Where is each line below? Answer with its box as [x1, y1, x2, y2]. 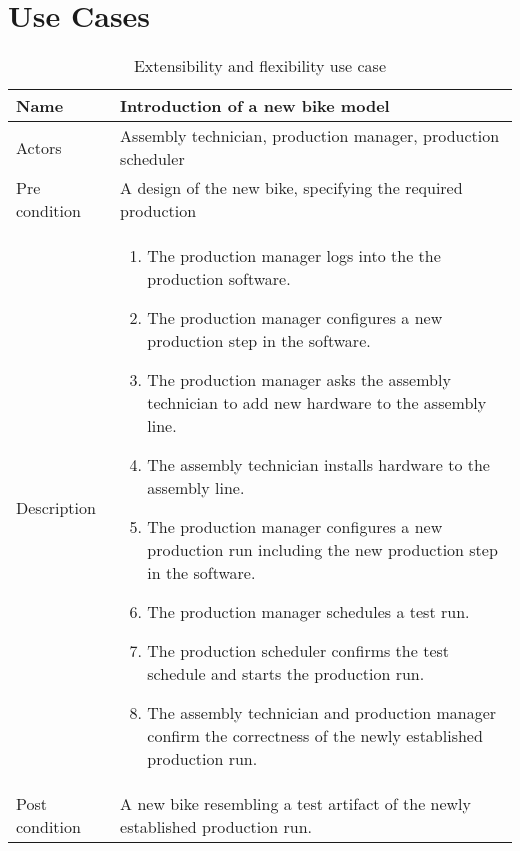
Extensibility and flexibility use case [133, 54, 387, 78]
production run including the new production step [147, 538, 498, 562]
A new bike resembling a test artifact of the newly [120, 792, 472, 816]
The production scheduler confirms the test [147, 639, 450, 663]
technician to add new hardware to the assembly [147, 391, 487, 415]
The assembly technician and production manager [147, 701, 497, 725]
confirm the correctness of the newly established [147, 724, 483, 748]
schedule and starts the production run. [147, 662, 425, 686]
